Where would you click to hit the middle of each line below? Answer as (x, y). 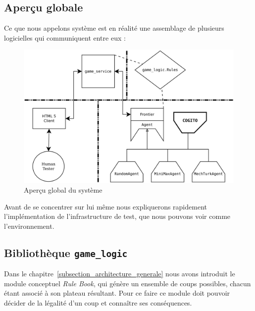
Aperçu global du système (63, 190)
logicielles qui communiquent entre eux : (65, 37)
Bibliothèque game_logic (66, 252)
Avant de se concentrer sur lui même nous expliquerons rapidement (105, 206)
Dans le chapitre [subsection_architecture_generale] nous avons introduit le (120, 274)
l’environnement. (29, 226)
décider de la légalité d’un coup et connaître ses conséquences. (98, 303)
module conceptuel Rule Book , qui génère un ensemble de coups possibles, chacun (127, 283)
